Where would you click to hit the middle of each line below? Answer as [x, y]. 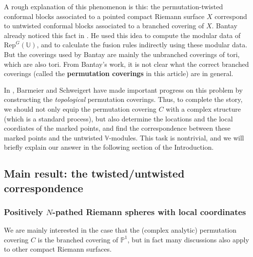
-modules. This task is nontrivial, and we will [176, 137]
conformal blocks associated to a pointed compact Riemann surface [104, 16]
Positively [24, 212]
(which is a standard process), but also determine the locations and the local [118, 118]
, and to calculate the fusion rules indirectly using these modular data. [142, 45]
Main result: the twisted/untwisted [94, 173]
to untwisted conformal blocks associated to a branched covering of [104, 26]
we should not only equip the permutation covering [80, 109]
